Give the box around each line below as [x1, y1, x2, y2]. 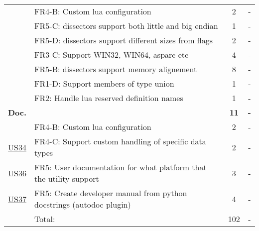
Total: [34, 213, 55, 225]
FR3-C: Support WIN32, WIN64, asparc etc [34, 49, 189, 60]
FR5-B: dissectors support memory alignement [34, 63, 197, 75]
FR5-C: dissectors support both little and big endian [34, 20, 218, 31]
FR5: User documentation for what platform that [34, 161, 207, 173]
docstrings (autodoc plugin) [34, 199, 131, 210]
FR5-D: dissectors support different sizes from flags [34, 34, 213, 46]
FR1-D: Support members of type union [34, 78, 174, 89]
